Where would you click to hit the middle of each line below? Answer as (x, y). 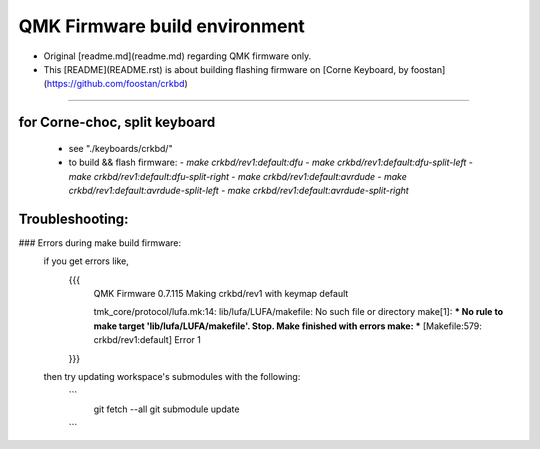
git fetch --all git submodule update (166, 409)
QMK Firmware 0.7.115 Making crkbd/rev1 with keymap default (221, 293)
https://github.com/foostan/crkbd (115, 84)
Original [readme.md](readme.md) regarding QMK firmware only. (177, 56)
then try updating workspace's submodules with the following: (172, 376)
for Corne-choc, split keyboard (117, 122)
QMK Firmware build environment (161, 26)
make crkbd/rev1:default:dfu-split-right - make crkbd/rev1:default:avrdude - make (237, 176)
